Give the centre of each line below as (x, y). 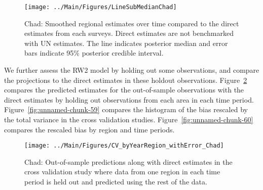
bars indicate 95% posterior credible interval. (94, 53)
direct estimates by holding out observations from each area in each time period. (129, 99)
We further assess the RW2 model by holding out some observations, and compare (132, 70)
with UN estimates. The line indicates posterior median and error (126, 43)
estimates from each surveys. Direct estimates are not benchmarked (129, 33)
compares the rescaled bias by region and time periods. (89, 129)
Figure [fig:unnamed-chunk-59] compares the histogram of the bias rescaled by (126, 109)
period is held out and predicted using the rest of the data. (116, 182)
